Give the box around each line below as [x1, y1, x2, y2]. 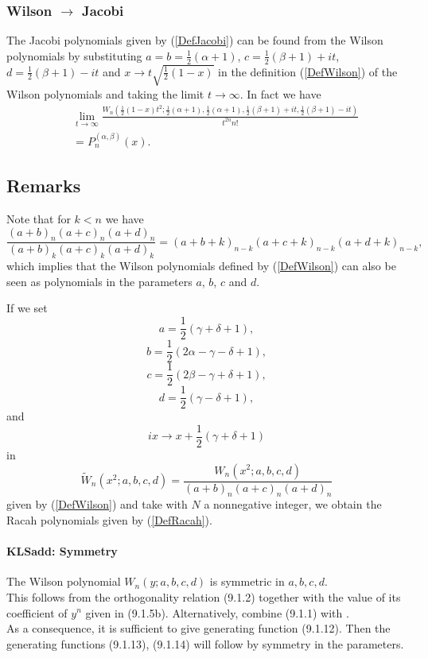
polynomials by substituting [6, 47, 142, 64]
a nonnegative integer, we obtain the [204, 496, 382, 513]
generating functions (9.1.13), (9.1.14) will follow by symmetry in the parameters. [6, 635, 404, 652]
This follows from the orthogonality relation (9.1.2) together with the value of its [6, 588, 401, 605]
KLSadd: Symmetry [6, 543, 118, 559]
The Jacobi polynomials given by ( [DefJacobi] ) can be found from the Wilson [6, 32, 383, 48]
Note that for [6, 211, 71, 227]
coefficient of [6, 604, 68, 621]
